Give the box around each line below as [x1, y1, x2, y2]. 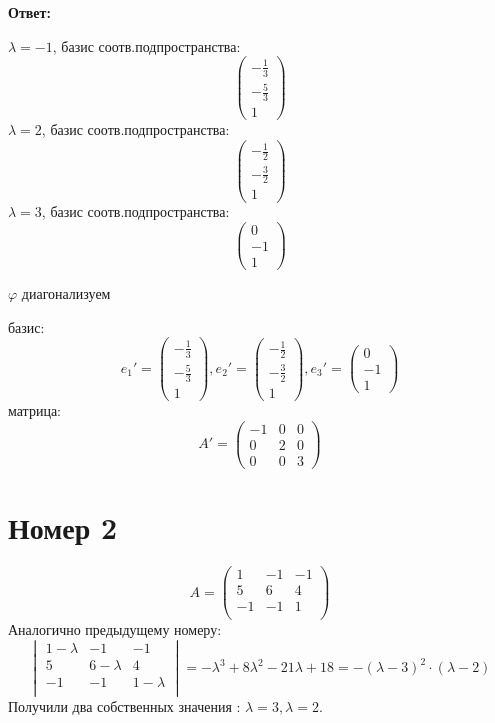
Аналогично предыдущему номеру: [8, 619, 222, 640]
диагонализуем [21, 283, 111, 304]
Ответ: [8, 2, 51, 22]
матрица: [8, 400, 61, 421]
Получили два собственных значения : [8, 696, 241, 717]
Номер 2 [8, 507, 118, 548]
